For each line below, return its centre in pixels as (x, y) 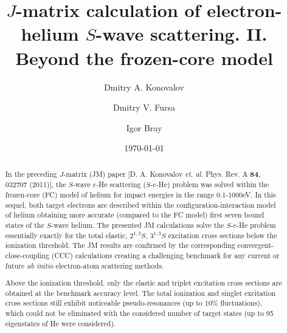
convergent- (256, 245)
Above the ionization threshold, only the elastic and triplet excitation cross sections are (143, 283)
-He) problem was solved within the (212, 184)
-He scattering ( (121, 184)
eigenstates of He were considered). (61, 323)
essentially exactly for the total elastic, (66, 235)
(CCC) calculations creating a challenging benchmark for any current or (165, 255)
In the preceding (31, 173)
